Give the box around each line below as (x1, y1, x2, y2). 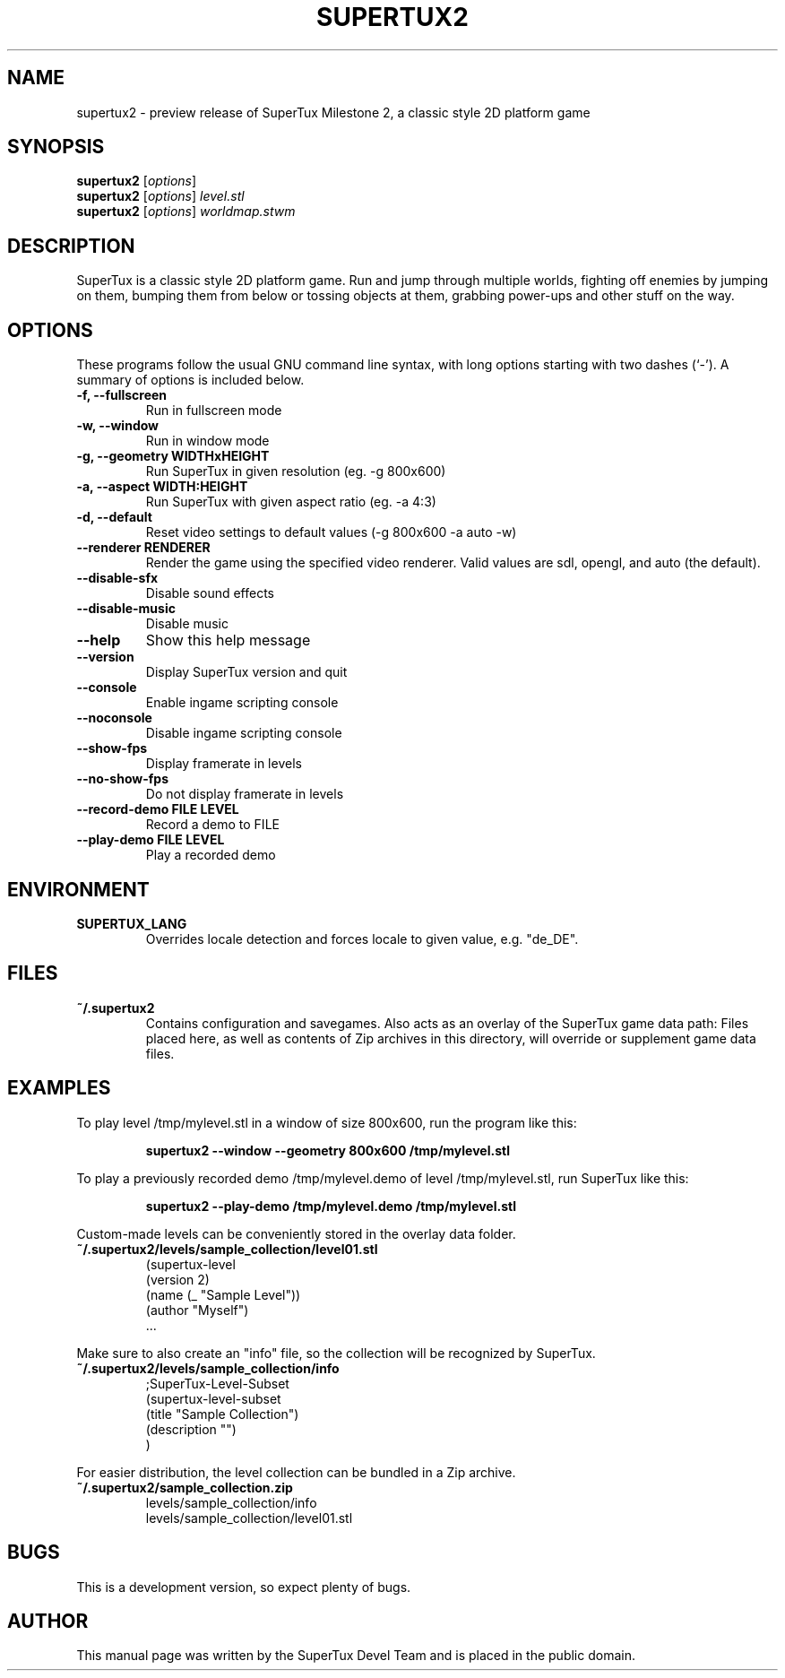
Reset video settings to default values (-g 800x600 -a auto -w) (145, 524, 517, 541)
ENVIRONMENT (7, 878, 150, 901)
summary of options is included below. (76, 372, 305, 388)
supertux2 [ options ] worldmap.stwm (76, 203, 296, 220)
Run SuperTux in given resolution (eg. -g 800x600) (145, 463, 446, 480)
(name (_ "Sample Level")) (145, 1286, 301, 1302)
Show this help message (145, 631, 311, 650)
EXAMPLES (7, 1077, 111, 1100)
